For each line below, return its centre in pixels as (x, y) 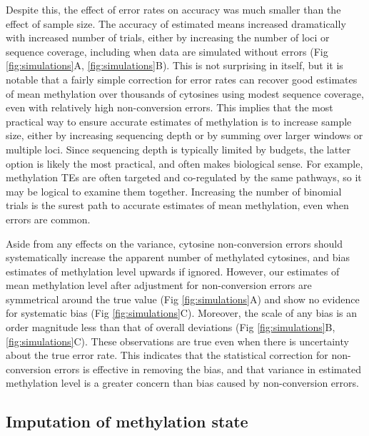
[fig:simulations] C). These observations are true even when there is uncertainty (177, 341)
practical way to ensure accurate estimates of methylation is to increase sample (179, 121)
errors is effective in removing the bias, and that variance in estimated (208, 369)
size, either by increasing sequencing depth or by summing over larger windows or (184, 135)
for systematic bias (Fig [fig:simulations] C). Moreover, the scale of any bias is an (182, 313)
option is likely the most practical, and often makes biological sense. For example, (184, 163)
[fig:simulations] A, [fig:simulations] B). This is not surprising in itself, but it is (175, 65)
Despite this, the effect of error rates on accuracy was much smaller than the (173, 9)
